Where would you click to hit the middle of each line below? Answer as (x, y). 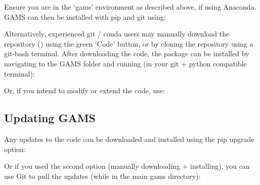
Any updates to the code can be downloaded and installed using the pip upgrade (129, 139)
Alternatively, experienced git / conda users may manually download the (117, 34)
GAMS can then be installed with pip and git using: (85, 16)
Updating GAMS (50, 118)
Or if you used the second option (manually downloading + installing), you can (127, 166)
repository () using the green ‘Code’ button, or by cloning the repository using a (129, 43)
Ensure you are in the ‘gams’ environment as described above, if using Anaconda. (130, 7)
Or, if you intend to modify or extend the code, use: (84, 90)
